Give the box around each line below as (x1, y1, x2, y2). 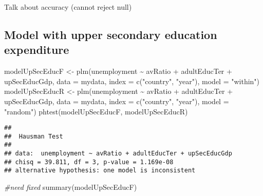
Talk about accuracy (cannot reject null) (4, 2, 132, 12)
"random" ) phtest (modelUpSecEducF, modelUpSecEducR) (4, 106, 188, 116)
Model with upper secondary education (4, 26, 217, 42)
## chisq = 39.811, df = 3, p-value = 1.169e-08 (4, 158, 174, 166)
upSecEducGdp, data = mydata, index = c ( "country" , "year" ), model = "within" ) (4, 75, 260, 86)
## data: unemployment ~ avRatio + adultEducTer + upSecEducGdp (4, 150, 232, 158)
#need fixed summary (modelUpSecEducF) (4, 182, 137, 192)
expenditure (4, 42, 69, 57)
